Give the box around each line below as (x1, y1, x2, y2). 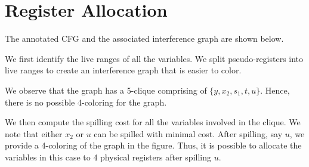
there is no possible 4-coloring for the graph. (5, 95, 167, 108)
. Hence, (260, 83, 290, 96)
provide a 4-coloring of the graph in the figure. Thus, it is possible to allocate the (5, 139, 302, 151)
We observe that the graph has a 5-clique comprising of (5, 83, 207, 96)
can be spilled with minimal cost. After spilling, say (94, 127, 283, 140)
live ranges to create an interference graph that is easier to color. (5, 64, 242, 76)
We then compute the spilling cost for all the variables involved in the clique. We (5, 116, 301, 128)
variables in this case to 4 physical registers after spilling (5, 150, 212, 163)
